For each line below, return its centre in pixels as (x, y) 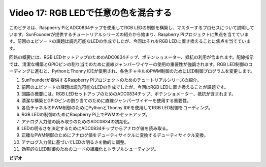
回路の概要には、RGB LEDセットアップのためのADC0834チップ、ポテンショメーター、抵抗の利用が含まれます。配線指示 (132, 57)
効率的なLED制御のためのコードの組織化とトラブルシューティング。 (90, 149)
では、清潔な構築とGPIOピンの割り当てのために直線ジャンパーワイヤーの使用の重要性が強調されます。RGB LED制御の (129, 64)
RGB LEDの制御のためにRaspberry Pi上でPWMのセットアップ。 (86, 115)
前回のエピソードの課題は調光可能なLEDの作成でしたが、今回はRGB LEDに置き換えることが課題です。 (125, 87)
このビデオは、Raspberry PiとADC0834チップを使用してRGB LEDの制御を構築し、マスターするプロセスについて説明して (132, 28)
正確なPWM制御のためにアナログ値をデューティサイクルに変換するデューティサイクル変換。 (115, 135)
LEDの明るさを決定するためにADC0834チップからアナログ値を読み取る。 (96, 129)
